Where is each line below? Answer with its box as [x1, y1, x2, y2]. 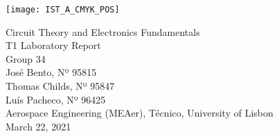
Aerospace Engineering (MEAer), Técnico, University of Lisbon [6, 106, 273, 120]
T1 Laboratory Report [6, 38, 101, 52]
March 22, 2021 [6, 119, 71, 133]
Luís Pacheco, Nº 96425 [6, 92, 106, 106]
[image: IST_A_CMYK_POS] [6, 5, 120, 14]
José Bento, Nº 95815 [6, 65, 97, 79]
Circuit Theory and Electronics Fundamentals [6, 24, 200, 39]
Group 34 [6, 51, 46, 66]
